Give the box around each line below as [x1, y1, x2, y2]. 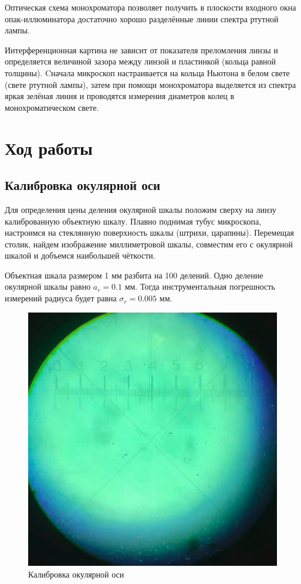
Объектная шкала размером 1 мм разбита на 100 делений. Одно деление [5, 269, 263, 281]
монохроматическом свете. [5, 101, 99, 113]
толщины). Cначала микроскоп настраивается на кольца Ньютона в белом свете [5, 66, 290, 79]
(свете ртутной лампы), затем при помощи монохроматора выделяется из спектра [5, 78, 296, 90]
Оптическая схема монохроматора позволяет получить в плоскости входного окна [5, 1, 296, 13]
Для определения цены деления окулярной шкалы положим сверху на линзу [5, 203, 276, 215]
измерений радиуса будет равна [5, 292, 117, 304]
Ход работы [5, 135, 93, 159]
